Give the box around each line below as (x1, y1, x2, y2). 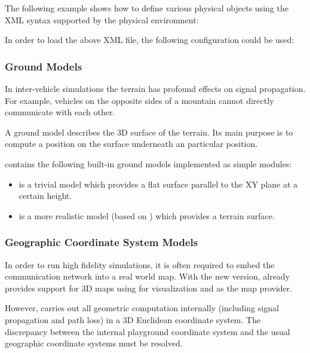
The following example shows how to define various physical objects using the (5, 2, 288, 14)
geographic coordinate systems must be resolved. (5, 337, 183, 349)
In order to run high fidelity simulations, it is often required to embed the (5, 258, 275, 271)
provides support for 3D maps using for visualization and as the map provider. (5, 281, 293, 294)
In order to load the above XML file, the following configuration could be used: (5, 33, 294, 46)
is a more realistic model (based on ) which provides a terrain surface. (19, 209, 275, 222)
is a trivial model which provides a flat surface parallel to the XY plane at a (19, 177, 298, 190)
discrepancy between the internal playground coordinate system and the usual (5, 325, 290, 337)
